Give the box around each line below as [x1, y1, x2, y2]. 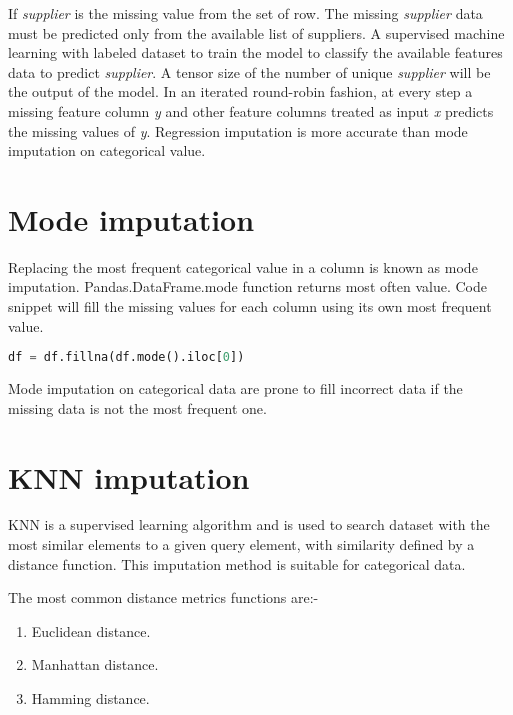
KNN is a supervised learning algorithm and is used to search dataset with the [8, 514, 490, 535]
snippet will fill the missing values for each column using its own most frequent [8, 296, 492, 317]
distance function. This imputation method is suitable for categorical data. [8, 553, 466, 574]
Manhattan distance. [31, 654, 159, 675]
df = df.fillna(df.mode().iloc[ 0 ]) [8, 350, 245, 365]
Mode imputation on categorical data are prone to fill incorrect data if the [8, 378, 463, 399]
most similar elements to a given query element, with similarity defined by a [8, 534, 475, 555]
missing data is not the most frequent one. [8, 397, 267, 418]
